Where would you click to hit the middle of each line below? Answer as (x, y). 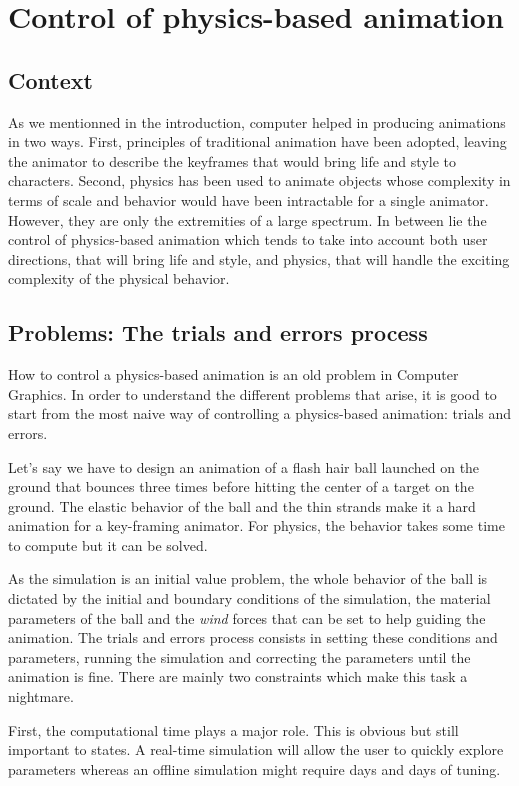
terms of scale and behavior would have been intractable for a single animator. (248, 199)
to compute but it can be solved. (108, 544)
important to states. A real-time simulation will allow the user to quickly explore (256, 749)
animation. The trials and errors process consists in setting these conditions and (253, 637)
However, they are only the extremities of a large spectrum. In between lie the (247, 219)
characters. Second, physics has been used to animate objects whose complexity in (259, 180)
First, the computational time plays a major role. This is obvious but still (233, 729)
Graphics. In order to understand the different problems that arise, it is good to (252, 393)
